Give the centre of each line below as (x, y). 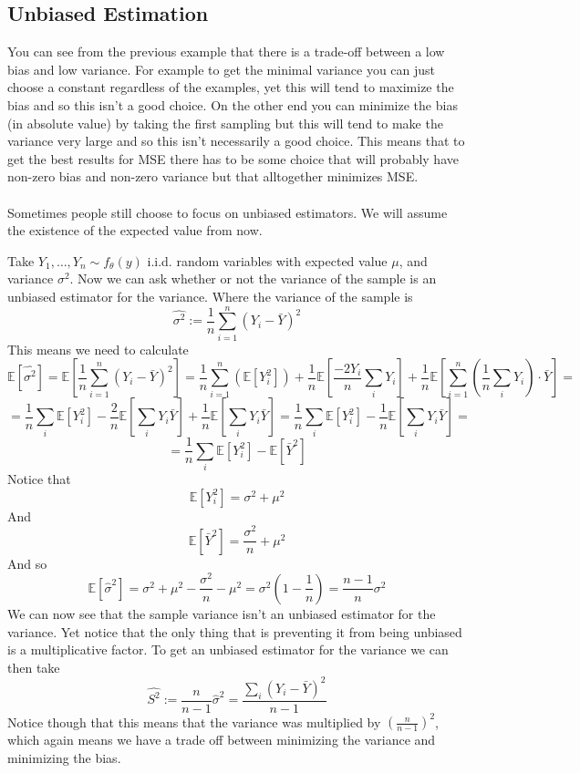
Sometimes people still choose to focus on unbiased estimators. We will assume (228, 212)
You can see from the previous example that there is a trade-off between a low (226, 52)
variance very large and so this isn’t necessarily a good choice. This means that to (236, 141)
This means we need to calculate (98, 349)
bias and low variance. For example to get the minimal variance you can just (222, 69)
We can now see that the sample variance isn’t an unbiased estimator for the (222, 613)
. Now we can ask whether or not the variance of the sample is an (253, 278)
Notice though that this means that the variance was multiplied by (194, 721)
